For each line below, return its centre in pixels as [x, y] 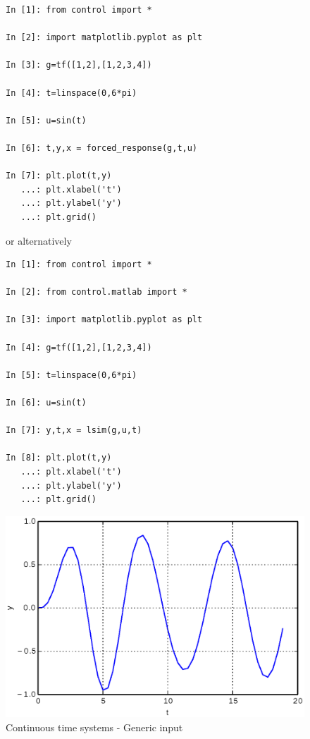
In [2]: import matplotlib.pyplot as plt [104, 38]
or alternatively [39, 240]
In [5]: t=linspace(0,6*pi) [72, 375]
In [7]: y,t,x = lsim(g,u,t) [74, 430]
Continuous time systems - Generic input [94, 727]
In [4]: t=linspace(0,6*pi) [72, 93]
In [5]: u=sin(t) [46, 120]
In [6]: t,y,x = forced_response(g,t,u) [102, 148]
